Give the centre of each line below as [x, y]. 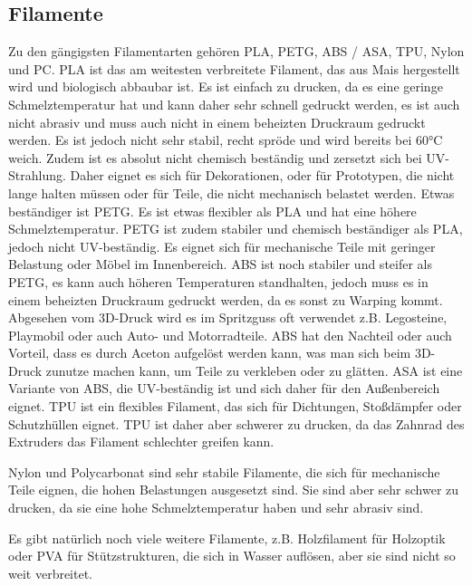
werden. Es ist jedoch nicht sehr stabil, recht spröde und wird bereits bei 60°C [226, 140]
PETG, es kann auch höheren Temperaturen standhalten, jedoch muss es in [218, 281]
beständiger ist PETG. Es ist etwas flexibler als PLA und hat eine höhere [212, 211]
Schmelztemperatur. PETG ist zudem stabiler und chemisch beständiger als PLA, [236, 229]
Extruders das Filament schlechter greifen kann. [141, 442]
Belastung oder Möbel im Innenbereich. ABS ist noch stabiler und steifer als [220, 264]
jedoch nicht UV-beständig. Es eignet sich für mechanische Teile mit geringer [222, 246]
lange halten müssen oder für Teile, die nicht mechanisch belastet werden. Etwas [231, 192]
